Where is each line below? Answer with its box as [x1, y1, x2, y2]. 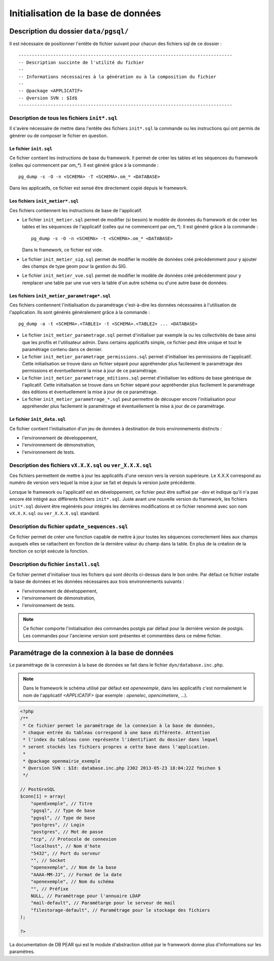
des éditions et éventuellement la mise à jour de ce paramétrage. [22, 389, 158, 395]
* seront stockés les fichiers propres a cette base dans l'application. [23, 744, 211, 749]
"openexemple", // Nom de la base [30, 865, 117, 870]
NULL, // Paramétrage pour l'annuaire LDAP [30, 893, 141, 899]
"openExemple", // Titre [30, 801, 93, 806]
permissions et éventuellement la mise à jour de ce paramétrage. [22, 368, 158, 374]
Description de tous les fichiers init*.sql [9, 114, 118, 121]
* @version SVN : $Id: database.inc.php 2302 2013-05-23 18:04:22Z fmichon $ [23, 765, 221, 771]
